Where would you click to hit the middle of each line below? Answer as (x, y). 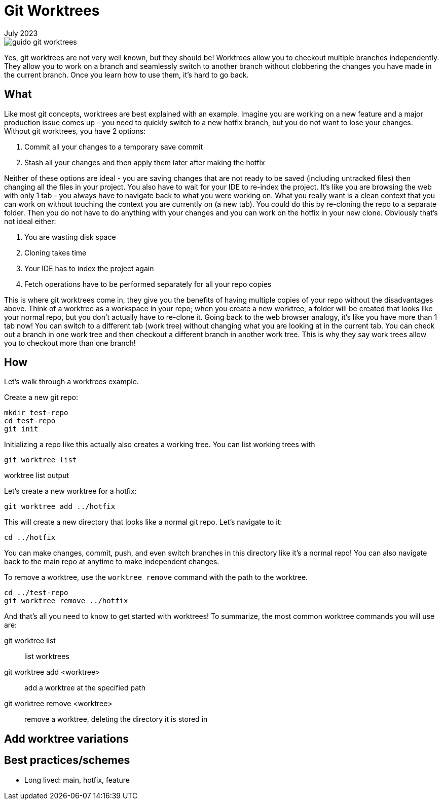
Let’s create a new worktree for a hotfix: (70, 491)
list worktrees (47, 656)
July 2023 (21, 33)
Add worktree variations (67, 739)
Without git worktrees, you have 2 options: (75, 131)
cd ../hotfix (30, 538)
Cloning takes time (56, 252)
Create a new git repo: (41, 397)
